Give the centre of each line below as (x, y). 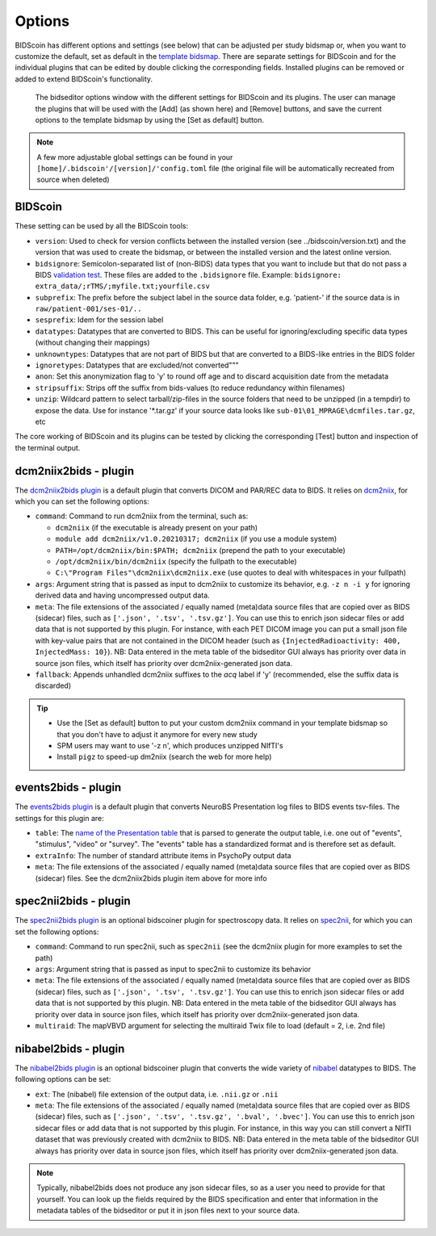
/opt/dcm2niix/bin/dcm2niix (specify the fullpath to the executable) (176, 562)
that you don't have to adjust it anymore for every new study (157, 734)
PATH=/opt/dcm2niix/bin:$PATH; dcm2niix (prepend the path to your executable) (201, 550)
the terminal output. (48, 447)
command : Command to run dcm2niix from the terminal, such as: (142, 516)
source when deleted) (73, 180)
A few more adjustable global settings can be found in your (135, 157)
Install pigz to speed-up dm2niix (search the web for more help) (164, 757)
